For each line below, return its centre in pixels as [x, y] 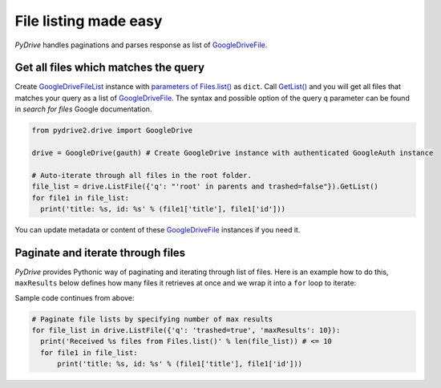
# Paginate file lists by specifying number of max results [152, 319]
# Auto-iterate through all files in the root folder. [142, 175]
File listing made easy [89, 21]
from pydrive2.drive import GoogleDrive [112, 131]
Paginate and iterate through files [100, 253]
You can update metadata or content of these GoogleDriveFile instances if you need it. [158, 229]
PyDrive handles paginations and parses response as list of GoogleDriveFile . [141, 45]
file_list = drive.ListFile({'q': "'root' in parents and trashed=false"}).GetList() [205, 187]
